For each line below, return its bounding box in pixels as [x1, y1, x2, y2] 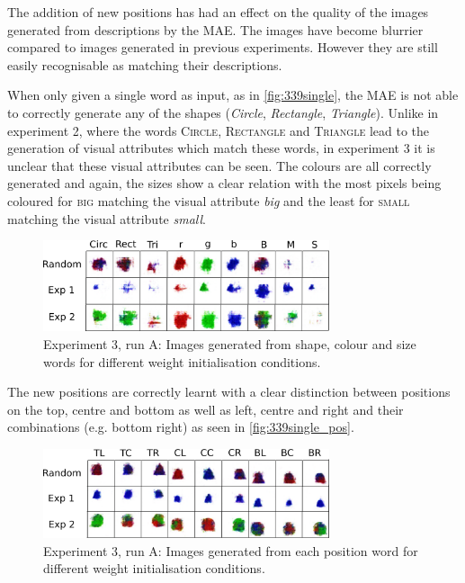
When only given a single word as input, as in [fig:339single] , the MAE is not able [7, 85, 459, 104]
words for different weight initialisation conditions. [43, 352, 321, 371]
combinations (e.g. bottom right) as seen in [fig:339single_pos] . [7, 417, 354, 436]
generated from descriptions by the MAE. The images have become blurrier [7, 20, 424, 39]
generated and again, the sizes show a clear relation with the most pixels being [7, 174, 442, 193]
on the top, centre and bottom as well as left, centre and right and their [7, 399, 404, 418]
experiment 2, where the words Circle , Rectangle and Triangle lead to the [7, 121, 430, 139]
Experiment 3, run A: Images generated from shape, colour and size [43, 334, 416, 353]
